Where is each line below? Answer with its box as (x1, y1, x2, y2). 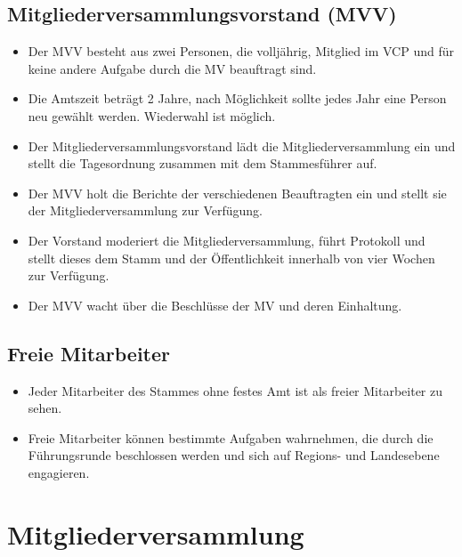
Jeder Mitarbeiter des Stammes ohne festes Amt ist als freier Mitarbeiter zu (28, 381, 443, 400)
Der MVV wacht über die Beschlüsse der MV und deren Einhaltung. (28, 295, 402, 314)
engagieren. (28, 463, 90, 481)
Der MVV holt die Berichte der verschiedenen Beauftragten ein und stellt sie (28, 183, 447, 202)
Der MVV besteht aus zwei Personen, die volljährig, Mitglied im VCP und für (28, 42, 454, 61)
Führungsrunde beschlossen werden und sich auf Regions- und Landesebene (28, 446, 440, 464)
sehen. (28, 399, 62, 417)
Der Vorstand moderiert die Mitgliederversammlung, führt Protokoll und (28, 230, 426, 249)
